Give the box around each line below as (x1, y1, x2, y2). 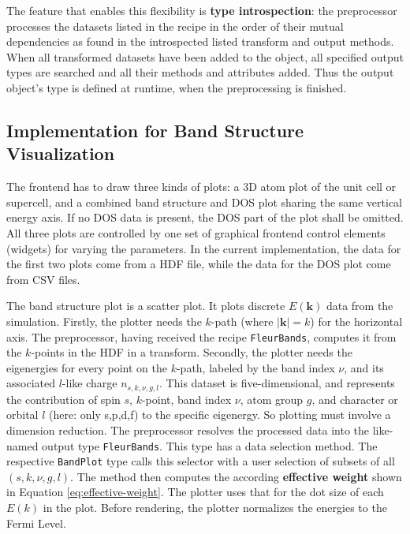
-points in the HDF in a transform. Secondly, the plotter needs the (31, 344, 352, 360)
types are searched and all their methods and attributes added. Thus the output (6, 64, 394, 80)
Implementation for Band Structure (6, 118, 304, 142)
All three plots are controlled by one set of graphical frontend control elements (6, 224, 386, 241)
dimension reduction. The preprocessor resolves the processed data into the (6, 421, 370, 438)
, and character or (311, 390, 398, 407)
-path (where (211, 312, 274, 329)
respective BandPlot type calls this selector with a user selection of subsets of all (6, 453, 395, 469)
